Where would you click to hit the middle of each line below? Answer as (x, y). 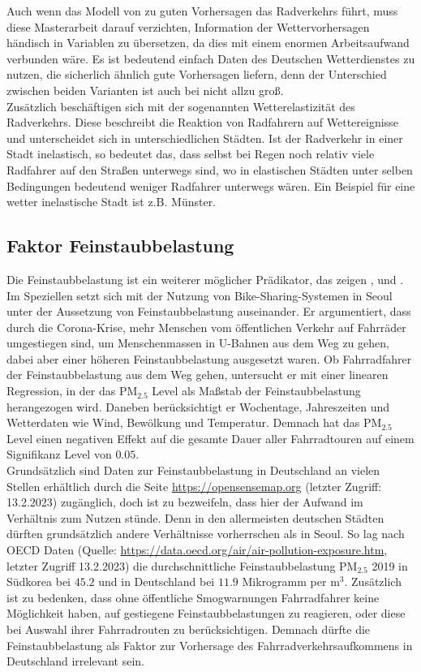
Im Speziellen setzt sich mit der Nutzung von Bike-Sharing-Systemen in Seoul (200, 295)
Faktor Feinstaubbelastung (120, 246)
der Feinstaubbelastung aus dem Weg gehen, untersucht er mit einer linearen (198, 375)
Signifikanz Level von (59, 454)
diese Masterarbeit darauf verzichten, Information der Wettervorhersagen (188, 26)
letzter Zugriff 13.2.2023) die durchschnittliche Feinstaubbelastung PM (182, 565)
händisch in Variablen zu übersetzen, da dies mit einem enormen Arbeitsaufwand (208, 43)
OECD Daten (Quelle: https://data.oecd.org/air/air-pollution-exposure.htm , (197, 550)
